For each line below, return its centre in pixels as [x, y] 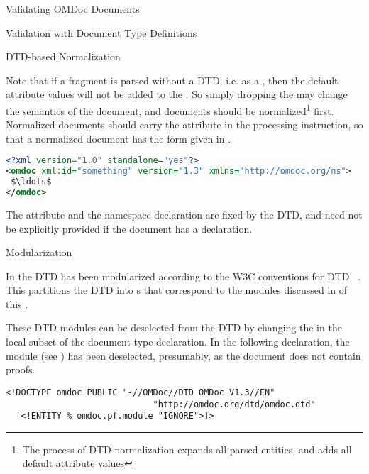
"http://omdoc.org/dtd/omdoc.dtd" [234, 404]
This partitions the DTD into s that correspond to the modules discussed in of [177, 290]
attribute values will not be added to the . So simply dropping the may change [177, 94]
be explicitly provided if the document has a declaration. [129, 228]
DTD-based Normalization [63, 56]
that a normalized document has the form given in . [119, 138]
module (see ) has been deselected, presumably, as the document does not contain [183, 355]
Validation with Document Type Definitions [101, 32]
